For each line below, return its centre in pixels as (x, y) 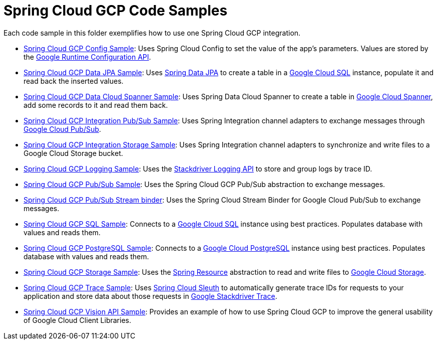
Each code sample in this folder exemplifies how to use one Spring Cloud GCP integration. (152, 33)
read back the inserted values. (74, 81)
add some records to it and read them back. (96, 105)
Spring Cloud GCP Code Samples (116, 11)
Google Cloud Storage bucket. (73, 153)
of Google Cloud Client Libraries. (77, 320)
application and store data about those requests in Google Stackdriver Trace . (150, 296)
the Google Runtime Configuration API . (87, 57)
